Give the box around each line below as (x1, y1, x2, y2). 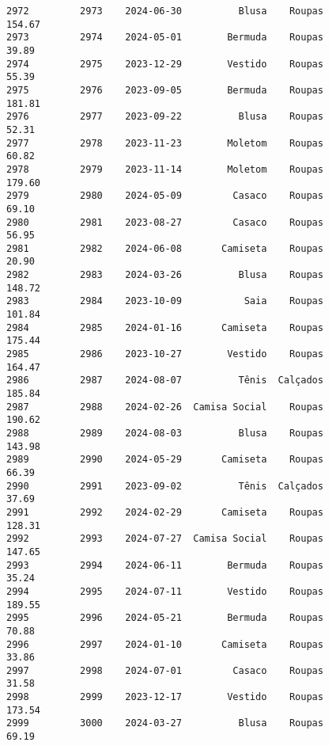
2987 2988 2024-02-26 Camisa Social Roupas (6, 401, 323, 413)
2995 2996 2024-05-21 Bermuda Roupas (6, 612, 323, 624)
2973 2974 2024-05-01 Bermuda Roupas (6, 32, 323, 44)
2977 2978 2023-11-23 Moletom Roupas (6, 137, 323, 149)
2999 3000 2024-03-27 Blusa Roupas (6, 717, 323, 729)
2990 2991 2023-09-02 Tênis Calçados (6, 480, 323, 492)
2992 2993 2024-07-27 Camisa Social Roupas (6, 533, 323, 545)
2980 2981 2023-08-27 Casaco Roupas (6, 216, 323, 228)
